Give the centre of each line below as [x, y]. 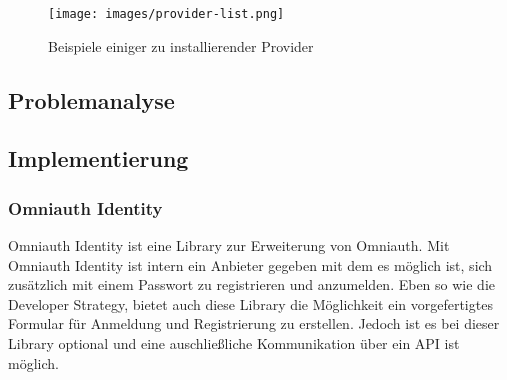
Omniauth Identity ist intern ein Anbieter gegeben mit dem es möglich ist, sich [250, 264]
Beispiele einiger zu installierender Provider [181, 45]
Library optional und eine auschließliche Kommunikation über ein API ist [234, 343]
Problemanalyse [91, 99]
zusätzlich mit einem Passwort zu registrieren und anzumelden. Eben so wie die [252, 284]
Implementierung [98, 158]
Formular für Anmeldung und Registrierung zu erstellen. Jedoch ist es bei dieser [254, 323]
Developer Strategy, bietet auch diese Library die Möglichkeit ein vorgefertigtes [250, 303]
